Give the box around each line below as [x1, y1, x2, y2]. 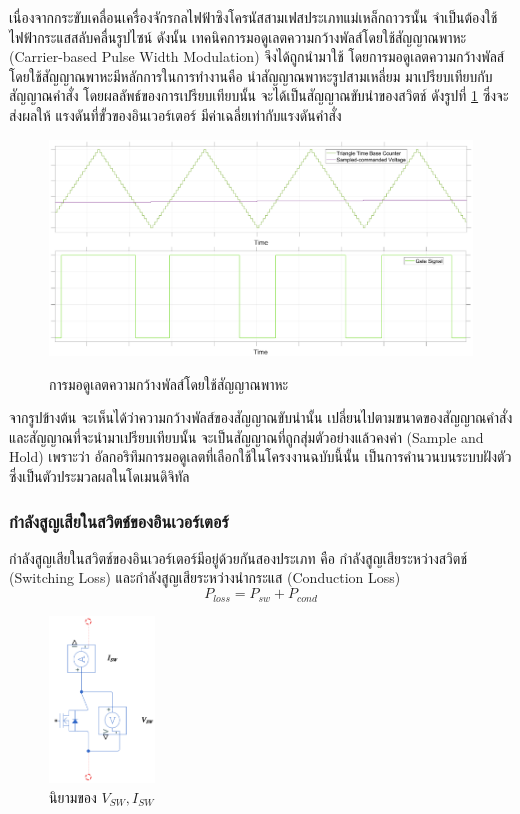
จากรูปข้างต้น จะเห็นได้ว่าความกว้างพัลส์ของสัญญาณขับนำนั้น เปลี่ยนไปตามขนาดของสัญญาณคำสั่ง [9, 407, 513, 428]
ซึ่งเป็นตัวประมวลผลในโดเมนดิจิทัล [9, 466, 190, 487]
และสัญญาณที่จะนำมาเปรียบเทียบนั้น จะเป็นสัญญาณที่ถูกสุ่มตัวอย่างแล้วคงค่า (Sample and [9, 426, 484, 447]
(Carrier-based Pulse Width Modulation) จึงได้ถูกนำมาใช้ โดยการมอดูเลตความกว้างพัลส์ [9, 46, 505, 67]
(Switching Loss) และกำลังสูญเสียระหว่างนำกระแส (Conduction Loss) [9, 567, 401, 588]
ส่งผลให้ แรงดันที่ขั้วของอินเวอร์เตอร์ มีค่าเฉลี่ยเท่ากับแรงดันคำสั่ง [9, 104, 342, 125]
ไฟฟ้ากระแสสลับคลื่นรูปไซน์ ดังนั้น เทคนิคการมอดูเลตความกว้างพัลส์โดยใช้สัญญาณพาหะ [9, 26, 467, 47]
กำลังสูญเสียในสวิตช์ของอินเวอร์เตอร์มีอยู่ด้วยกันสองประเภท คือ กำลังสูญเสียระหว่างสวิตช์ [9, 547, 467, 568]
